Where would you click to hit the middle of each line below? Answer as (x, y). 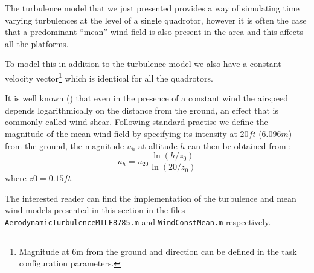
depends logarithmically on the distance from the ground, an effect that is (142, 110)
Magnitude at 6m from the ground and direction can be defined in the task (158, 251)
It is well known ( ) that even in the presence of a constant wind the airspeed (146, 98)
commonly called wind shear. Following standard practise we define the (136, 122)
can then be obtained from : (240, 145)
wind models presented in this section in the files (95, 210)
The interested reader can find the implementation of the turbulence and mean (151, 198)
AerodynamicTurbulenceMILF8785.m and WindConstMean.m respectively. (138, 222)
